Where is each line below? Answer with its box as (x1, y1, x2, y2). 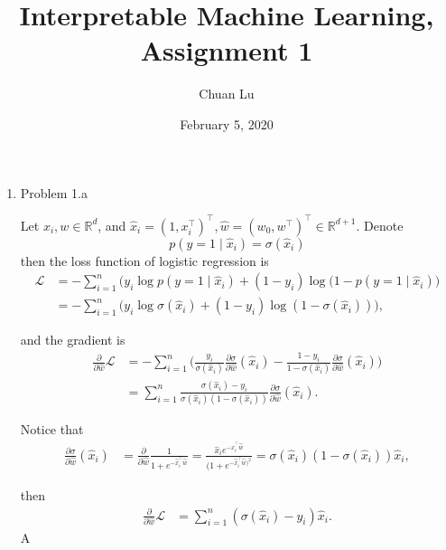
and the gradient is (20, 330, 125, 349)
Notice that (20, 420, 84, 439)
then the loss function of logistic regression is (20, 251, 269, 270)
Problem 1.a (20, 183, 88, 202)
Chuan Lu (199, 84, 255, 103)
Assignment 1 (140, 32, 313, 69)
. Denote (356, 215, 404, 234)
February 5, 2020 (180, 114, 274, 133)
